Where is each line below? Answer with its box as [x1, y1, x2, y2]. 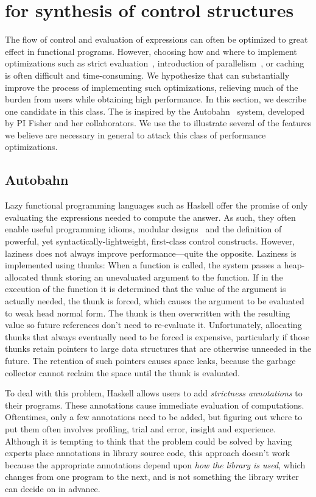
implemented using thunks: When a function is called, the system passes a [5, 259, 282, 271]
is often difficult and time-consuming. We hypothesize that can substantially [5, 68, 290, 81]
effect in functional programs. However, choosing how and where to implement [5, 45, 297, 57]
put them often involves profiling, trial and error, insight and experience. [5, 422, 276, 435]
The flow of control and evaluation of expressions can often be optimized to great [5, 33, 308, 46]
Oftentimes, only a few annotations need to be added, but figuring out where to [5, 410, 303, 423]
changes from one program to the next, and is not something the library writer [5, 470, 299, 483]
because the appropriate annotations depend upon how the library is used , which [5, 458, 306, 471]
